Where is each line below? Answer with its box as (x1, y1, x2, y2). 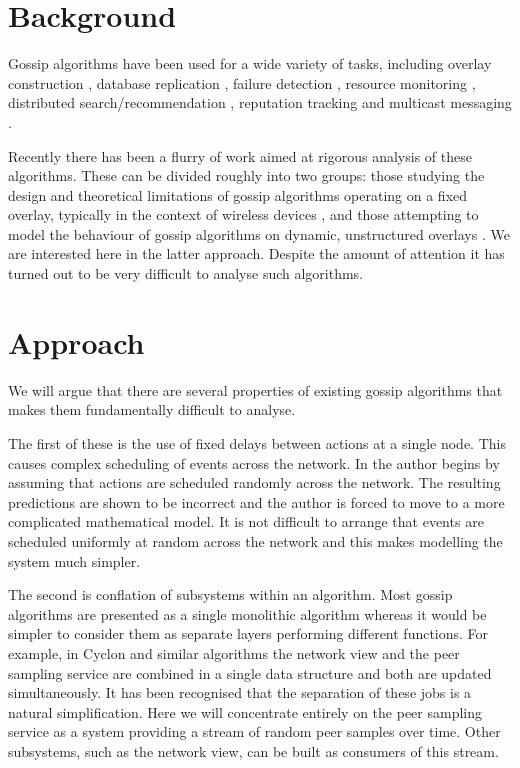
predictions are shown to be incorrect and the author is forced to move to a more (8, 491, 505, 512)
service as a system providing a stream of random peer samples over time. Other (8, 721, 501, 742)
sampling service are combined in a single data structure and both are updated (8, 662, 492, 683)
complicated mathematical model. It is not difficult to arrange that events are (8, 511, 484, 532)
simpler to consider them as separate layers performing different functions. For (8, 623, 489, 644)
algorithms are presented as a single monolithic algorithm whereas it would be (8, 603, 487, 624)
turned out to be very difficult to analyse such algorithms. (8, 263, 364, 284)
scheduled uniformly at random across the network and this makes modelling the (8, 530, 503, 551)
